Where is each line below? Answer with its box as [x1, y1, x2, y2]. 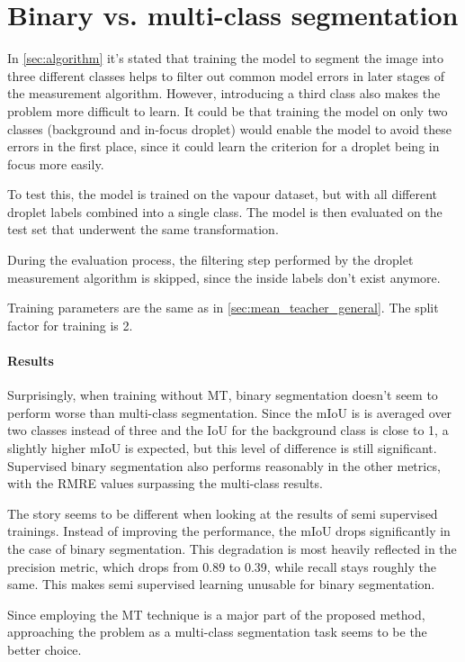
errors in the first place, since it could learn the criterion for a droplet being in [7, 137, 440, 156]
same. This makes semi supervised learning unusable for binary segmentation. [7, 575, 435, 594]
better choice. [7, 639, 82, 658]
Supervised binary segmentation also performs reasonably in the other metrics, [7, 456, 441, 475]
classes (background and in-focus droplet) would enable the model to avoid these [7, 119, 452, 138]
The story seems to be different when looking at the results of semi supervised [7, 503, 438, 522]
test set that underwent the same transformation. [7, 220, 279, 239]
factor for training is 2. [7, 315, 133, 334]
